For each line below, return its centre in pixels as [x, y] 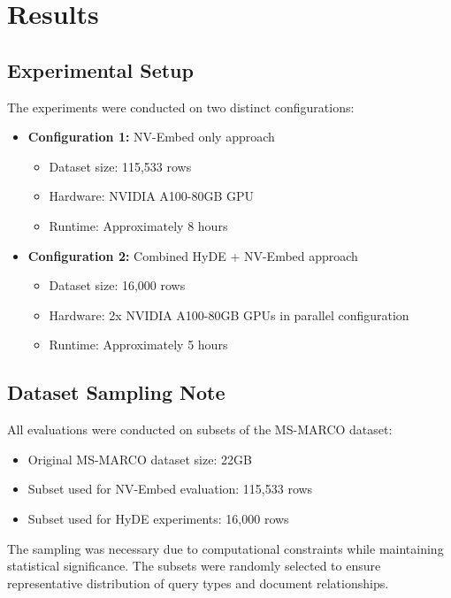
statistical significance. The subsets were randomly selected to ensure [194, 566]
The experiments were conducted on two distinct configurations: [181, 107]
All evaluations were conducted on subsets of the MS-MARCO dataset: [200, 429]
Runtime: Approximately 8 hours [138, 225]
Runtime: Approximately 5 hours [138, 345]
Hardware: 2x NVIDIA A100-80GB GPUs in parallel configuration [229, 314]
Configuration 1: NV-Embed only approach [151, 137]
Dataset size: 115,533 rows [120, 166]
